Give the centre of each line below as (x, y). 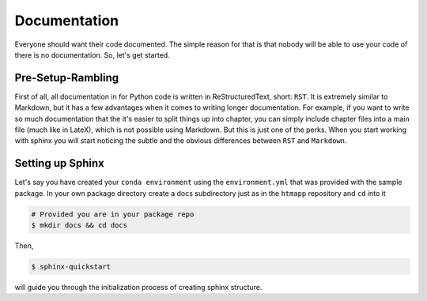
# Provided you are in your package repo (113, 214)
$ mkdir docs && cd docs (79, 226)
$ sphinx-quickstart (71, 267)
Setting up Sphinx (59, 163)
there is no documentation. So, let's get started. (92, 55)
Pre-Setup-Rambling (67, 78)
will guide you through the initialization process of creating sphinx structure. (138, 288)
